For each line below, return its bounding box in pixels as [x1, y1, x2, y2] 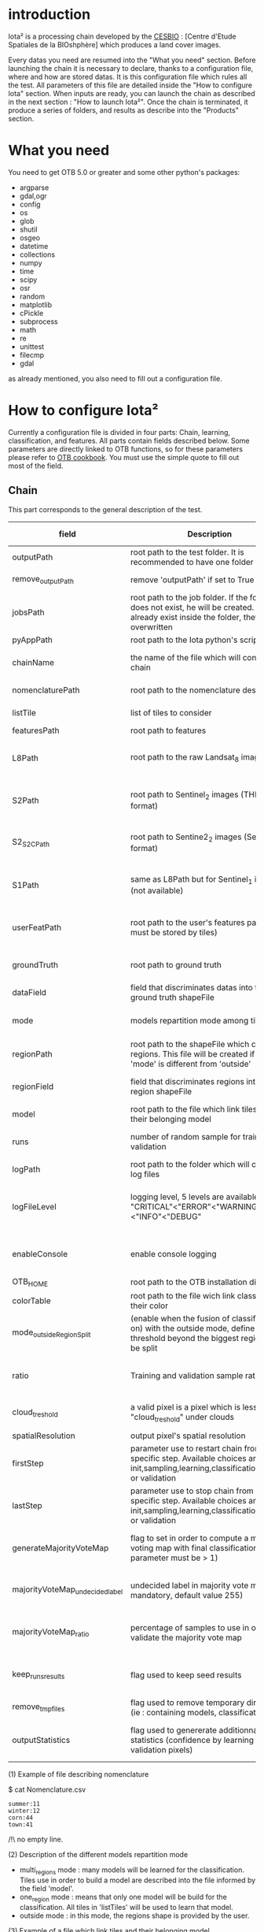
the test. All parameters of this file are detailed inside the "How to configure [8, 80, 253, 90]
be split [130, 1343, 158, 1353]
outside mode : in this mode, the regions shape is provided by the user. [19, 1911, 250, 1920]
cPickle [19, 308, 44, 318]
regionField [12, 1081, 54, 1092]
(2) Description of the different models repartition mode [8, 1850, 189, 1859]
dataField [12, 986, 47, 998]
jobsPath [12, 607, 45, 618]
